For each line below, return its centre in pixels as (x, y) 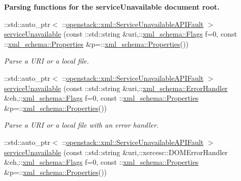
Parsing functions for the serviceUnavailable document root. (112, 7)
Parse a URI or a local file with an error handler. (81, 125)
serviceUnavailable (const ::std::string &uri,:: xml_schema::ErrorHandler (116, 88)
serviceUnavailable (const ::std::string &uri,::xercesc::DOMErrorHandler (116, 152)
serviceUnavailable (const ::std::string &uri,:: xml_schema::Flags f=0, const (120, 34)
